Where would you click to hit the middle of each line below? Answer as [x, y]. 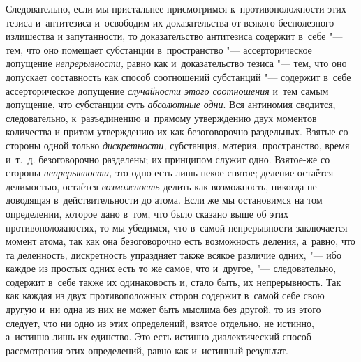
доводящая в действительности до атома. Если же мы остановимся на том [164, 200]
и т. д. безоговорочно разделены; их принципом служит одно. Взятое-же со [168, 159]
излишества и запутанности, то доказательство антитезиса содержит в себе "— [174, 36]
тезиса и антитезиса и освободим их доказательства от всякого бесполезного [170, 22]
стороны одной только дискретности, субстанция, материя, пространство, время [178, 145]
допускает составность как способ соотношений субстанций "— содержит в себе [178, 76]
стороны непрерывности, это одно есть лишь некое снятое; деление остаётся [170, 173]
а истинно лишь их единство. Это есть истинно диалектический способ [159, 337]
